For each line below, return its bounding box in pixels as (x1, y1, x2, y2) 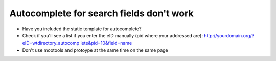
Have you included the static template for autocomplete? (22, 26, 142, 32)
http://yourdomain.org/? (203, 32, 255, 38)
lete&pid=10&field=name (80, 40, 132, 46)
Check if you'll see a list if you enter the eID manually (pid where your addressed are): (22, 32, 203, 38)
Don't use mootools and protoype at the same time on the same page (22, 47, 168, 53)
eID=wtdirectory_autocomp (22, 40, 80, 46)
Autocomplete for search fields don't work (9, 8, 194, 19)
